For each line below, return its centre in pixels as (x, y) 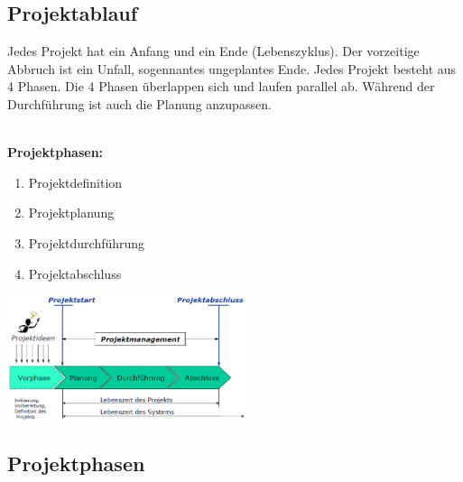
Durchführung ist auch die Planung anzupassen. (139, 103)
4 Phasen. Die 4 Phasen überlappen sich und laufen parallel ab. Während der (221, 86)
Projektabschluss (75, 273)
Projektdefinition (75, 182)
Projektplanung (71, 213)
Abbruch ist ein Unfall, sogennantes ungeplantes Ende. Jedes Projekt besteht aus (232, 68)
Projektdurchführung (87, 242)
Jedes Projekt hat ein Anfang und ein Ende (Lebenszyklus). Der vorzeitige (213, 51)
